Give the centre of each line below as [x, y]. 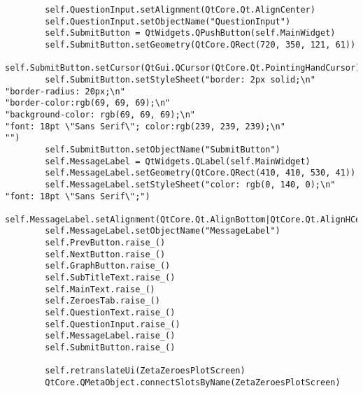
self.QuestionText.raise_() [110, 313]
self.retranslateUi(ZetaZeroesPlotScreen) [145, 371]
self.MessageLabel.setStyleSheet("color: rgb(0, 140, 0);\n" [190, 184]
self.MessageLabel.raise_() [110, 336]
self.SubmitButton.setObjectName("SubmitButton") [163, 149]
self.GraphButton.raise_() [108, 266]
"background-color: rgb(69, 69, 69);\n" [100, 114]
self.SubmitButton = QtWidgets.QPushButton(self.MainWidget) [190, 33]
